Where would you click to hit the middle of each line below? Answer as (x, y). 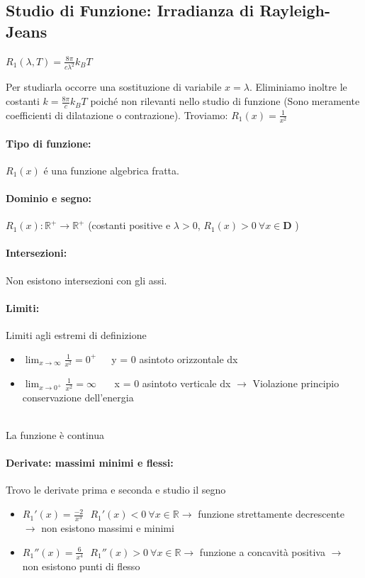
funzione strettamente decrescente (271, 514)
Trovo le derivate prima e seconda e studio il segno (116, 490)
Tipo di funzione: (49, 143)
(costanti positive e (129, 225)
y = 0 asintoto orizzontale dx (175, 359)
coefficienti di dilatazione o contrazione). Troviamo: (117, 115)
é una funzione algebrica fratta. (111, 170)
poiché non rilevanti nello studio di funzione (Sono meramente (225, 101)
